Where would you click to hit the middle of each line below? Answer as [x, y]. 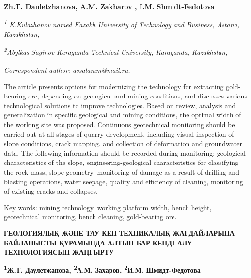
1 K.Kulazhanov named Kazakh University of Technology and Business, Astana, [122, 24]
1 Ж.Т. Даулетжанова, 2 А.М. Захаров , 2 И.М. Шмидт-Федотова [102, 269]
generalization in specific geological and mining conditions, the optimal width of [123, 115]
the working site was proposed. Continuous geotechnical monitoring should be [119, 124]
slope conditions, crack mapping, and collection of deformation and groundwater [123, 143]
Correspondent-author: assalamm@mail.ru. [67, 70]
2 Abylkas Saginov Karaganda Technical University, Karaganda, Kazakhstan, [116, 51]
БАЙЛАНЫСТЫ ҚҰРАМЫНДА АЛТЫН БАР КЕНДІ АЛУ [98, 242]
